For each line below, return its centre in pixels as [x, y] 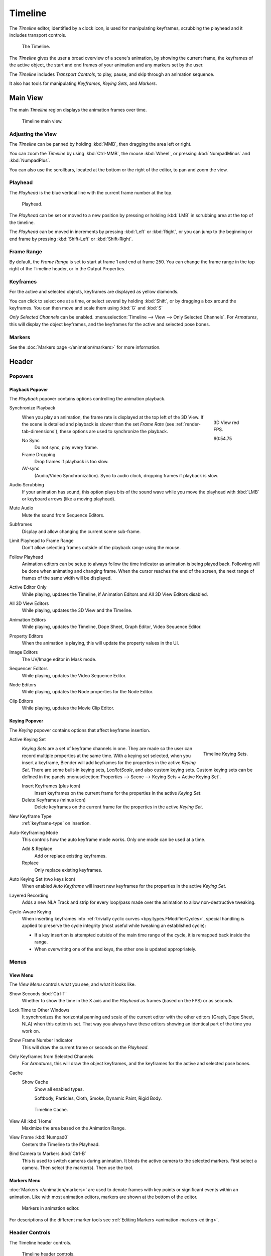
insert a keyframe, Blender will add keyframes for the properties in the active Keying [109, 763]
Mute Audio [21, 508]
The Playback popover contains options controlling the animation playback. [87, 398]
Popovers [21, 376]
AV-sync [31, 468]
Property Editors [26, 636]
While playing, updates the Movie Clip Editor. [68, 708]
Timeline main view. [42, 121]
